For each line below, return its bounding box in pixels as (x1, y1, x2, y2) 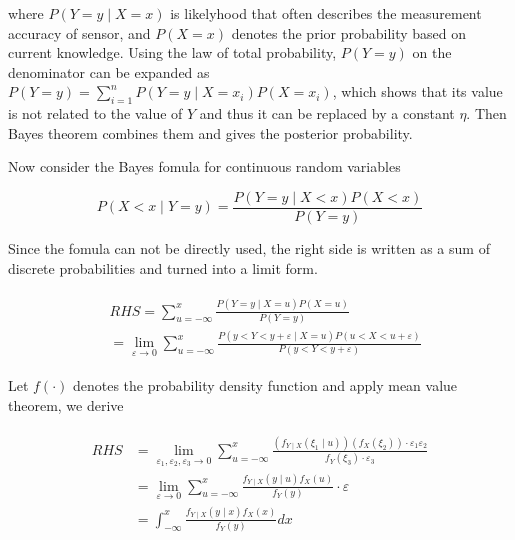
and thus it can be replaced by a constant (199, 103, 455, 124)
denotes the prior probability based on (231, 22, 467, 43)
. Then (466, 103, 507, 124)
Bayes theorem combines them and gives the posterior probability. (8, 122, 413, 143)
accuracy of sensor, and (8, 22, 151, 43)
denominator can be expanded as (8, 61, 210, 82)
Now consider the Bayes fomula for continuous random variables (8, 156, 401, 177)
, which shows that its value (332, 81, 503, 102)
